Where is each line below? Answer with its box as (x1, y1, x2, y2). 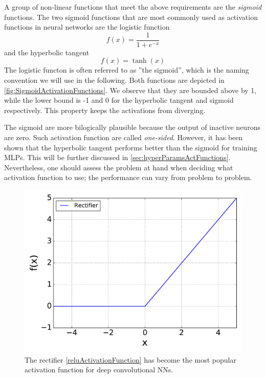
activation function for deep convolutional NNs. (25, 364, 173, 375)
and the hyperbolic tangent (4, 47, 90, 57)
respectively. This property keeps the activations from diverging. (4, 104, 206, 115)
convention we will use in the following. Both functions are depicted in (4, 75, 225, 85)
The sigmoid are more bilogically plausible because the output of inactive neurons (4, 122, 260, 132)
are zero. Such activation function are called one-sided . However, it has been (4, 132, 243, 142)
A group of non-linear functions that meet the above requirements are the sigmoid (4, 2, 262, 12)
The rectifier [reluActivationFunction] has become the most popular (25, 354, 236, 365)
